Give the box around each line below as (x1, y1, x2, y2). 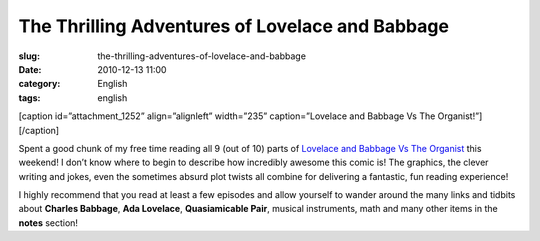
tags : (18, 91, 41, 104)
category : (18, 78, 61, 90)
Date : (18, 63, 42, 75)
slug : (18, 50, 40, 62)
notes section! (18, 216, 79, 229)
